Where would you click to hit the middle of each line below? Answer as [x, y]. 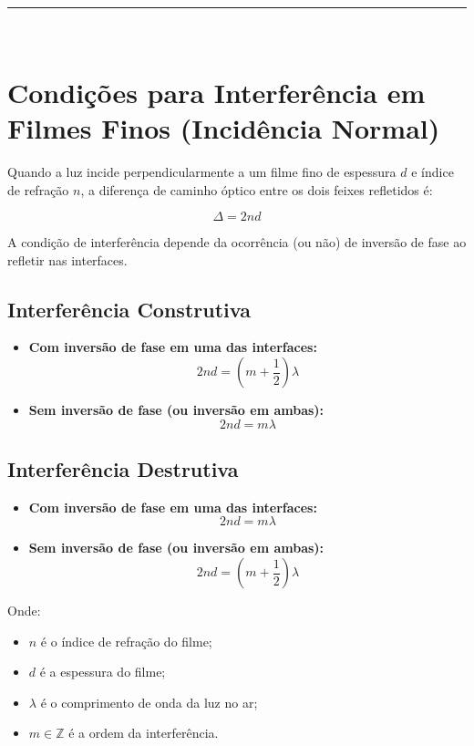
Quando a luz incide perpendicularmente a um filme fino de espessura [202, 171]
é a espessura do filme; [103, 672]
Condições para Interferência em [216, 92]
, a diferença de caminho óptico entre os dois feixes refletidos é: [257, 189]
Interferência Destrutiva [123, 469]
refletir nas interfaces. [67, 259]
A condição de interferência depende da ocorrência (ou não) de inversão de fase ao [237, 242]
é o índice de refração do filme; [126, 641]
